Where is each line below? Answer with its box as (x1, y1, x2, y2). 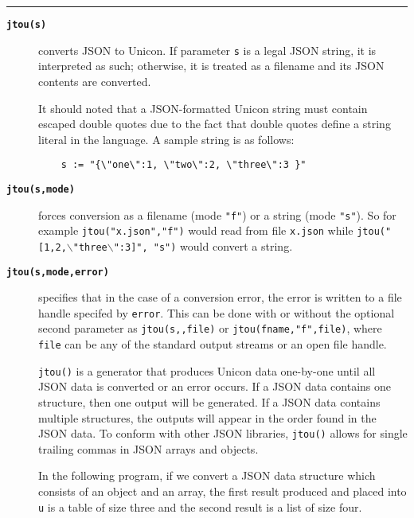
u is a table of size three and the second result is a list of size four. (38, 498, 362, 515)
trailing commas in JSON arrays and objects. (38, 440, 259, 457)
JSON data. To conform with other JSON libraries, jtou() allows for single (38, 425, 408, 442)
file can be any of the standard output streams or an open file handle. (38, 336, 387, 352)
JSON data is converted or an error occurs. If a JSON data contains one (38, 378, 392, 395)
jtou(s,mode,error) (6, 266, 109, 278)
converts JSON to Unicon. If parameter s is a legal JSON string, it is (38, 41, 377, 58)
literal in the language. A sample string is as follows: (38, 130, 295, 147)
